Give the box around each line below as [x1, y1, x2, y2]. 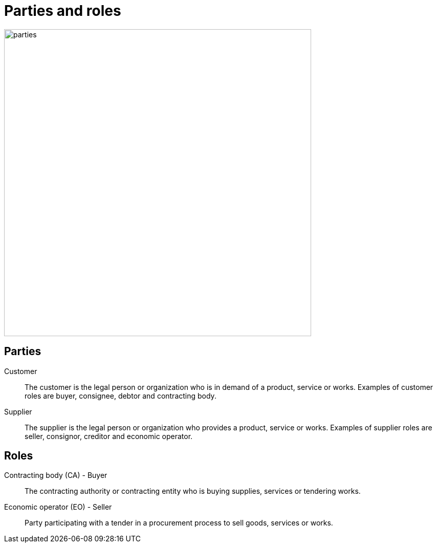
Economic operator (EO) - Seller [4, 502, 112, 512]
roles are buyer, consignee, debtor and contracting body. [25, 391, 216, 400]
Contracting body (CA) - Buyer [4, 471, 107, 480]
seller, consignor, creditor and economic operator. [25, 431, 193, 441]
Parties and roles [4, 2, 121, 19]
